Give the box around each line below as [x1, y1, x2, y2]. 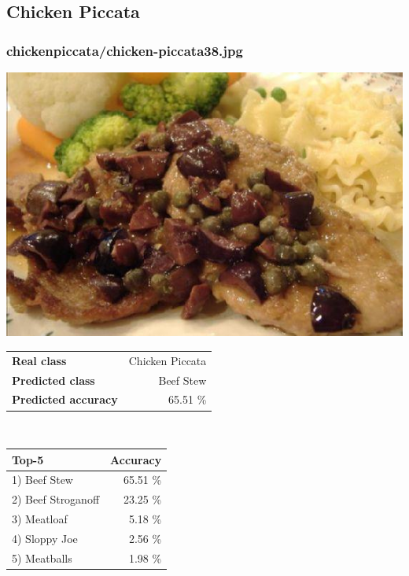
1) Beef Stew [12, 471, 73, 488]
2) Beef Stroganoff [12, 491, 100, 508]
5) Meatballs [12, 549, 72, 566]
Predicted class [12, 371, 95, 388]
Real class [12, 352, 67, 368]
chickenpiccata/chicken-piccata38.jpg [6, 40, 243, 60]
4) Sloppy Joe [12, 530, 78, 546]
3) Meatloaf [12, 511, 68, 527]
